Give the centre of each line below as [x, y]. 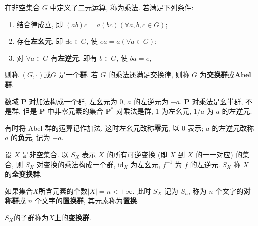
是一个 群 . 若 [78, 74]
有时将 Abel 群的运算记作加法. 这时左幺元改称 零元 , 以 [92, 128]
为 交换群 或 [217, 74]
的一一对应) [214, 154]
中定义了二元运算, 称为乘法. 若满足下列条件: [122, 7]
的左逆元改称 [233, 128]
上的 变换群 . [73, 217]
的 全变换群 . [23, 174]
